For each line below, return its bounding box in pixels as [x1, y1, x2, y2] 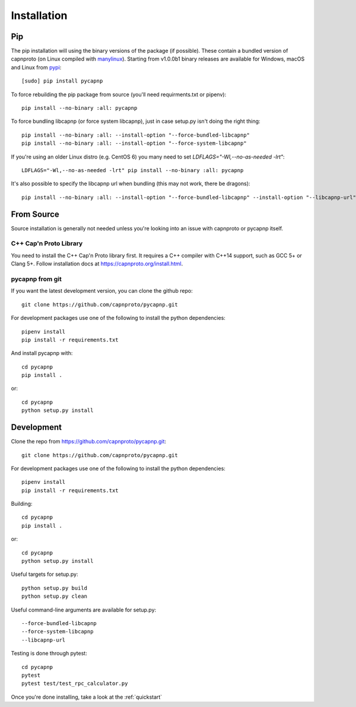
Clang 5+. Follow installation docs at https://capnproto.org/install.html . [11, 260, 183, 267]
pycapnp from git [11, 275, 62, 283]
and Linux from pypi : [11, 64, 62, 71]
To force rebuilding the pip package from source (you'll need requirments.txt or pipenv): [11, 91, 227, 98]
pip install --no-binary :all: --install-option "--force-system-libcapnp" [21, 140, 247, 147]
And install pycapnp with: [11, 350, 73, 357]
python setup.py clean [21, 593, 88, 600]
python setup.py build [21, 585, 88, 591]
